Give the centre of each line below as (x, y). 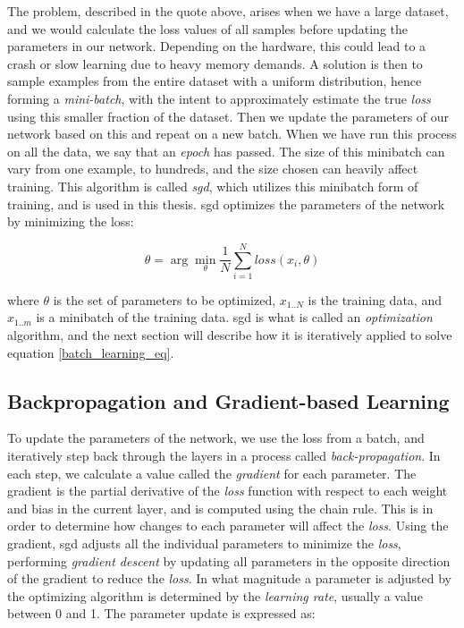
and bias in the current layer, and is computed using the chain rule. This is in (220, 508)
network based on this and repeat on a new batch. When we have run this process (232, 134)
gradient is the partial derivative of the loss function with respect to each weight (228, 491)
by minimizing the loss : (71, 221)
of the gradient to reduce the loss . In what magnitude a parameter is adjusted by (229, 578)
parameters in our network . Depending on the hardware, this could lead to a (217, 46)
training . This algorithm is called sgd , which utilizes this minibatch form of (213, 186)
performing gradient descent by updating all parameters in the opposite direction (229, 560)
